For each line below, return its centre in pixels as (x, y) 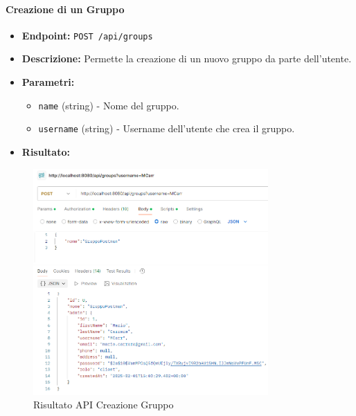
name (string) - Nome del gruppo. (109, 105)
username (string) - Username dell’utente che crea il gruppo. (167, 128)
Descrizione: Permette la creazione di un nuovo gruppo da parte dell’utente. (187, 58)
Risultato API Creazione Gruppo (104, 405)
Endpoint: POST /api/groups (87, 35)
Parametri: (48, 82)
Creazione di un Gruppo (65, 9)
